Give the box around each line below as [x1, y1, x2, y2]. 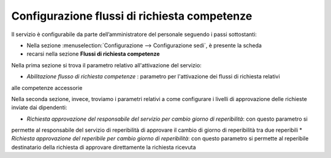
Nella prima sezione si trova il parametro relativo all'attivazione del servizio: [11, 61, 202, 69]
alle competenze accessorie [11, 84, 83, 91]
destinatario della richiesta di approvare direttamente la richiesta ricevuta [11, 143, 196, 151]
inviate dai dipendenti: [11, 104, 67, 111]
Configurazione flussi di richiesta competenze [11, 9, 253, 23]
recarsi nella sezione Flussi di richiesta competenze [26, 50, 160, 58]
